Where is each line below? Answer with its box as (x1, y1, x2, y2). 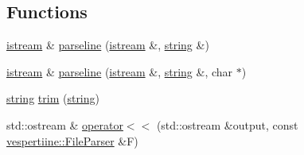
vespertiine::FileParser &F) (6, 132, 138, 149)
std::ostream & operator (6, 116, 123, 133)
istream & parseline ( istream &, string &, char (6, 63, 233, 79)
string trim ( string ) (6, 90, 100, 107)
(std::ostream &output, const (156, 116, 298, 133)
